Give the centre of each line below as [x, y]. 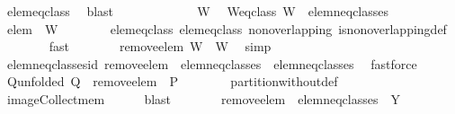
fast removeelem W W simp [160, 46]
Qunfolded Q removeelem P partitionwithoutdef [172, 81]
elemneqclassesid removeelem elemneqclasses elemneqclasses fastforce [212, 63]
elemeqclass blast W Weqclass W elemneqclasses [198, 11]
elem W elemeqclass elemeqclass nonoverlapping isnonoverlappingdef [227, 28]
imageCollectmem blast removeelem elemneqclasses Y [203, 98]
